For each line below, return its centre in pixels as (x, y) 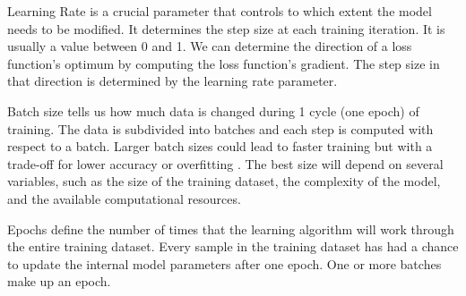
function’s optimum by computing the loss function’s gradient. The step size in (224, 63)
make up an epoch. (59, 281)
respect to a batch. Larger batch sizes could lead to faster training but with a (220, 146)
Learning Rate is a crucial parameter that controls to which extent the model (220, 11)
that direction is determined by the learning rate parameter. (173, 81)
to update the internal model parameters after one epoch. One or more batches (224, 263)
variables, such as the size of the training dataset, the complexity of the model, (224, 181)
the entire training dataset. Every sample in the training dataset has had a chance (233, 246)
